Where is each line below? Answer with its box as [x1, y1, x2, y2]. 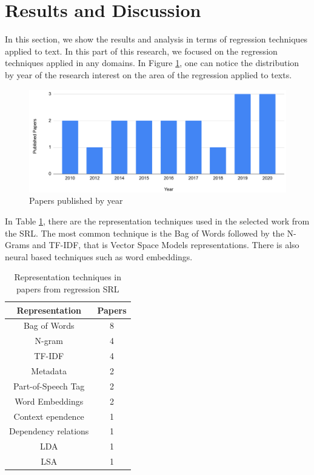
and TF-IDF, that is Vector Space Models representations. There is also [32, 238, 299, 251]
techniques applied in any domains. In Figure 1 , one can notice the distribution [5, 56, 299, 69]
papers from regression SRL [16, 283, 119, 295]
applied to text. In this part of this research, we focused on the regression [5, 44, 278, 57]
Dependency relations [9, 425, 89, 437]
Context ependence [13, 409, 84, 422]
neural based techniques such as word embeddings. [5, 250, 193, 263]
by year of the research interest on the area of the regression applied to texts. [5, 68, 292, 81]
